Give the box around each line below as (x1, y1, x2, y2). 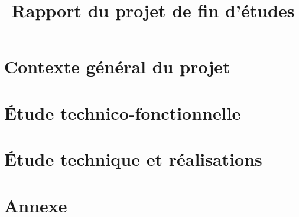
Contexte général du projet (4, 54, 230, 78)
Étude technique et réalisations (4, 147, 262, 171)
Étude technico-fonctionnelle (4, 100, 241, 124)
